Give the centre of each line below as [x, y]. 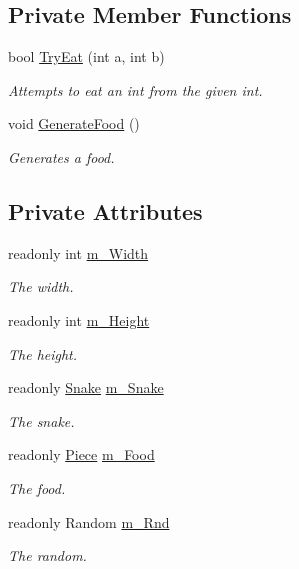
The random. [47, 555]
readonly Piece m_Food [81, 454]
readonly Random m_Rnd [89, 521]
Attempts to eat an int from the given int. [135, 89]
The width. [41, 286]
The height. [43, 353]
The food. [37, 487]
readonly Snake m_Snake [86, 387]
